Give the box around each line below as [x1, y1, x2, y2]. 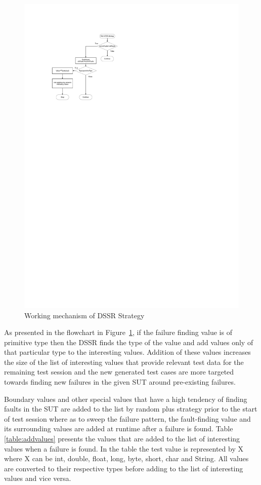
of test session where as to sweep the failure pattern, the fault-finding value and [4, 413, 251, 424]
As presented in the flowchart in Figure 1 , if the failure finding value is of [4, 327, 232, 338]
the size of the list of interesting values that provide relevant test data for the [4, 356, 244, 367]
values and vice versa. [4, 473, 71, 483]
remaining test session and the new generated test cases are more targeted [4, 366, 234, 377]
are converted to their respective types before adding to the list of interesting [4, 463, 243, 473]
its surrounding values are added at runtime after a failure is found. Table [4, 423, 233, 434]
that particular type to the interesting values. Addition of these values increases [4, 347, 251, 357]
